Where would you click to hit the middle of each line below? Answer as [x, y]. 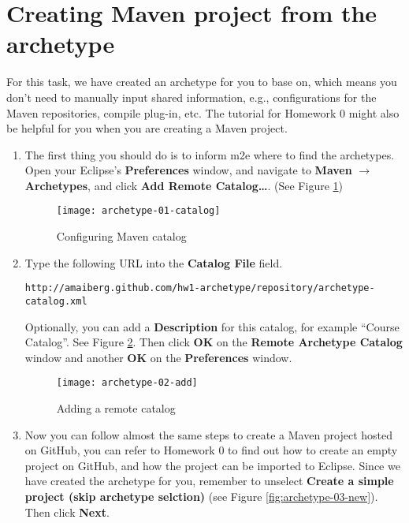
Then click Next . [67, 512]
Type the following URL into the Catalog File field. [154, 262]
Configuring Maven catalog [121, 236]
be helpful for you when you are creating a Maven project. [147, 128]
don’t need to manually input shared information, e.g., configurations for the [191, 97]
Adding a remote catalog [116, 408]
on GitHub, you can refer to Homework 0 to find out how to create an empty [211, 450]
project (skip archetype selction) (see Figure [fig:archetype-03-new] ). [201, 497]
